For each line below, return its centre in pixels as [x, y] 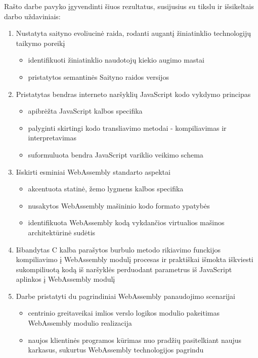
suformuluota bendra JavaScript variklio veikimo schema [116, 154]
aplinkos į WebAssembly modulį [66, 279]
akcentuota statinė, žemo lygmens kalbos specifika [106, 189]
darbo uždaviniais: [32, 16]
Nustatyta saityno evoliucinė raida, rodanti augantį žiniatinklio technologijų [134, 33]
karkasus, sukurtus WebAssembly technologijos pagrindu [116, 350]
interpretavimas [52, 138]
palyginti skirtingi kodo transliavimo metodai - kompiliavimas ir [127, 127]
